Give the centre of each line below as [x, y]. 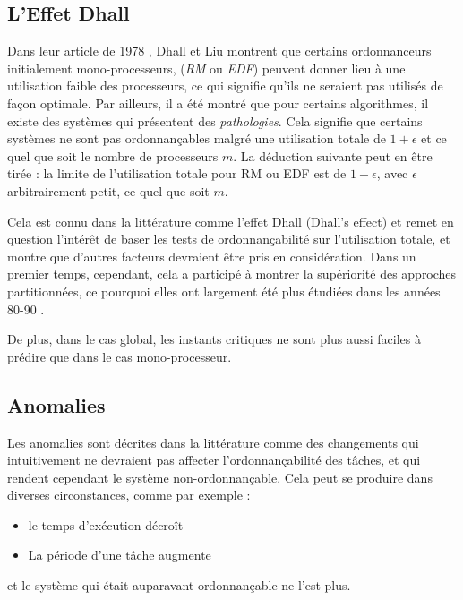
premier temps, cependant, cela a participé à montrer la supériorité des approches [232, 274]
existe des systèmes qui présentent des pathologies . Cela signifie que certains [215, 120]
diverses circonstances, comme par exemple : [129, 495]
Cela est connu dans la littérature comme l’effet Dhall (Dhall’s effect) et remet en [231, 221]
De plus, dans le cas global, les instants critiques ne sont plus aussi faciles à [214, 339]
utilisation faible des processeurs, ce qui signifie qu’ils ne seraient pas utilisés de [225, 86]
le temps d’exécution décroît [106, 524]
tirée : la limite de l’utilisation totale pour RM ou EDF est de [177, 173]
